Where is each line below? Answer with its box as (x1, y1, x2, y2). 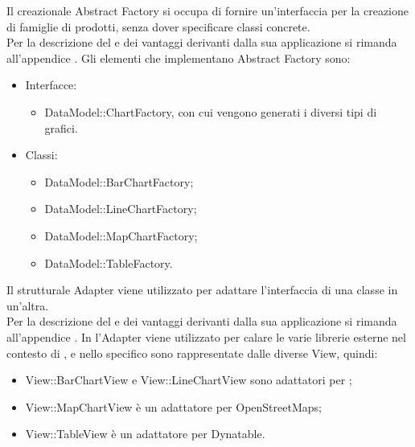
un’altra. (6, 297, 49, 314)
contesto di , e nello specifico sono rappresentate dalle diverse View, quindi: (6, 344, 378, 361)
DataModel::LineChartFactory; (44, 200, 197, 217)
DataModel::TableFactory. (44, 254, 173, 271)
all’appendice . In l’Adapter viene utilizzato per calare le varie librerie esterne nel (6, 328, 406, 345)
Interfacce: (25, 76, 77, 93)
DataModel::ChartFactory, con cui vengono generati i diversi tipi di (44, 103, 377, 120)
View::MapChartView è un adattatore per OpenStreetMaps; (25, 398, 322, 415)
